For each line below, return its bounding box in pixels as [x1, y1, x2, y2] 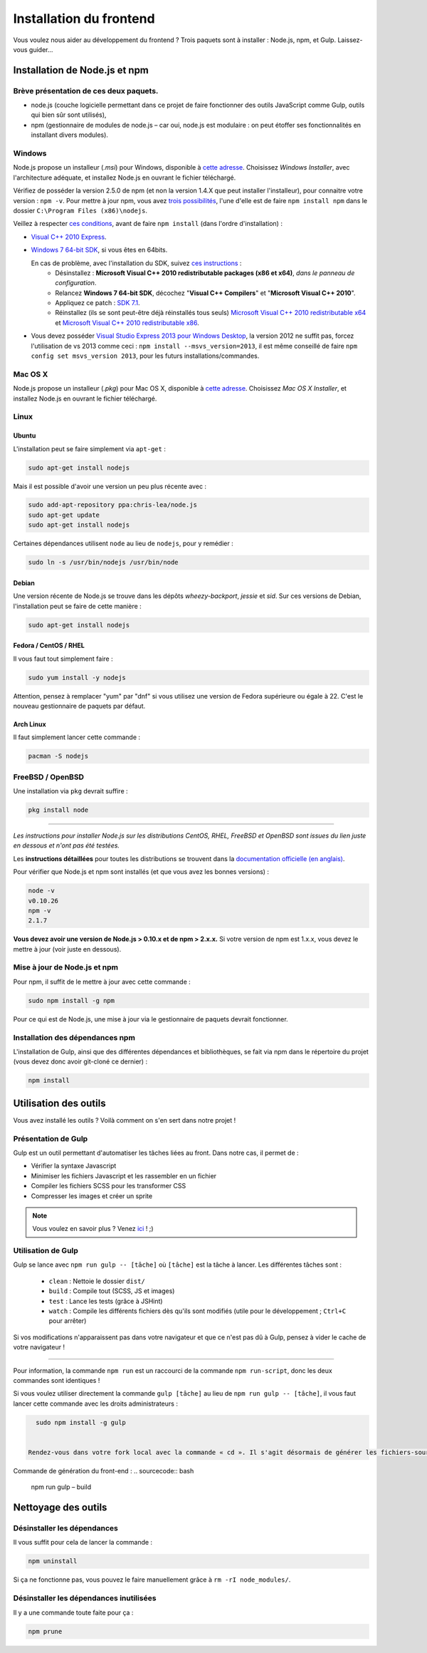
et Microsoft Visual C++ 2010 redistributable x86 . [55, 318, 199, 327]
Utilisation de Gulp [13, 1246, 78, 1256]
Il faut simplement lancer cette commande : [13, 733, 141, 741]
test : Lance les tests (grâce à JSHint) [48, 1297, 163, 1305]
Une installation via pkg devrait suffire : [13, 787, 128, 795]
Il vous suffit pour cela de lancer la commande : [13, 1538, 153, 1547]
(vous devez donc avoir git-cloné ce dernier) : [13, 1057, 148, 1066]
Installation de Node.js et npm [13, 64, 149, 76]
